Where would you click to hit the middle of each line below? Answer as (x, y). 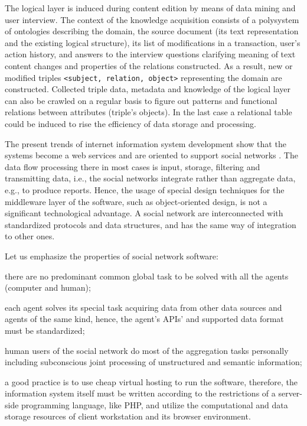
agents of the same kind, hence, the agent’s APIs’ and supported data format (144, 319)
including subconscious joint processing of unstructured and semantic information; (153, 362)
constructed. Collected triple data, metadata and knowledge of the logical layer (148, 89)
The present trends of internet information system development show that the (146, 143)
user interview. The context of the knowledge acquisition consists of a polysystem (152, 19)
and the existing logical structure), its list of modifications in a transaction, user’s (153, 42)
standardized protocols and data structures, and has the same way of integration (151, 224)
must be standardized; (45, 330)
